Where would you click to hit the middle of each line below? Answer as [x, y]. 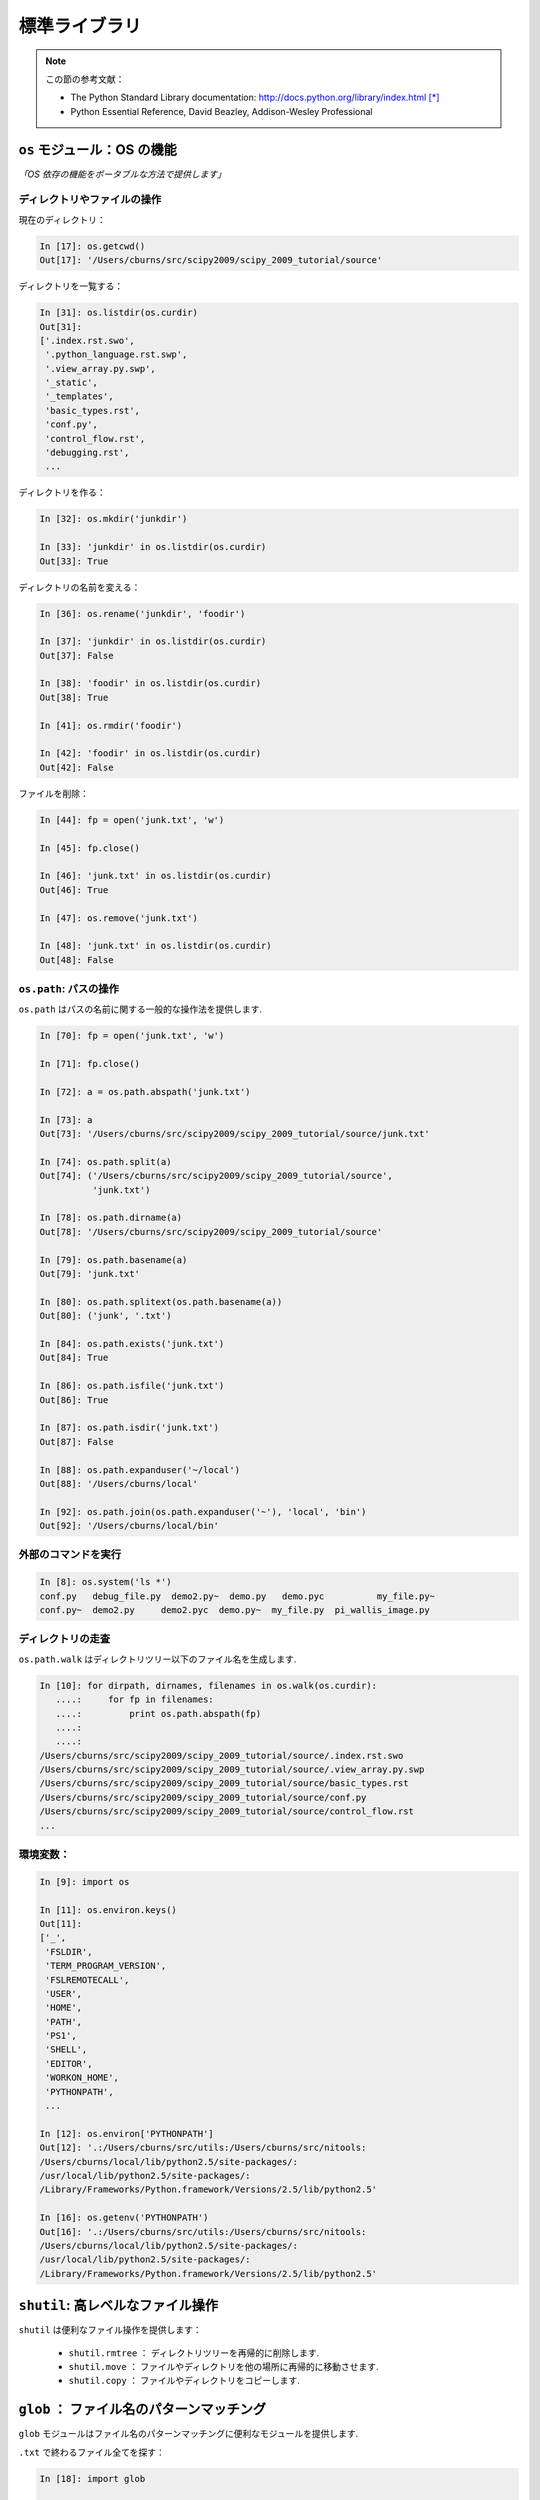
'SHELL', [66, 2049]
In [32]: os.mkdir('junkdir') [113, 519]
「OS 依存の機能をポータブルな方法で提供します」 [122, 174]
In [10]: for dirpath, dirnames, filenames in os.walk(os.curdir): [208, 1685]
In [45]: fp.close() [89, 848]
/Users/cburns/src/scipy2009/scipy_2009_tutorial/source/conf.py [203, 1797]
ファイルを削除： [53, 793]
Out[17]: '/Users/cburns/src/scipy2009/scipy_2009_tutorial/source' [211, 260]
